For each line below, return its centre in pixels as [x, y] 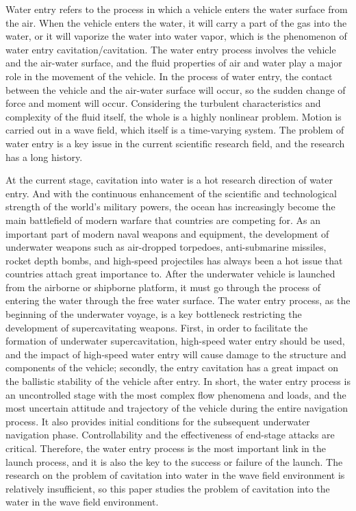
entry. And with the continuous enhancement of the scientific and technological [171, 193]
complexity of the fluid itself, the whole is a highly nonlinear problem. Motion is [174, 116]
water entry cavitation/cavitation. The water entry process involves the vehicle [171, 49]
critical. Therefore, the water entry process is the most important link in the [166, 448]
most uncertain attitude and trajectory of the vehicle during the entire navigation [177, 408]
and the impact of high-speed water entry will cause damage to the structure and [176, 354]
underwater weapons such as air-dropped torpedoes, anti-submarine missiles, [166, 247]
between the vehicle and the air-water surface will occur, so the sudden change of [176, 89]
